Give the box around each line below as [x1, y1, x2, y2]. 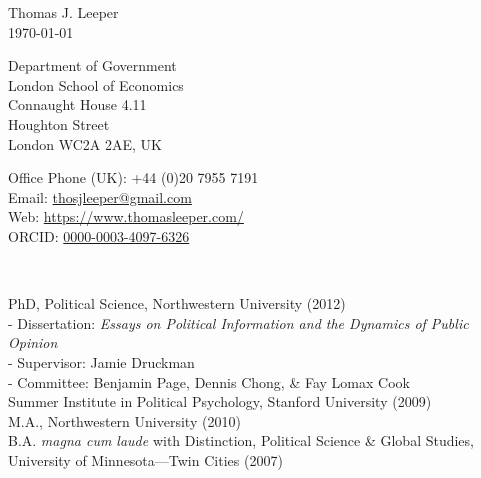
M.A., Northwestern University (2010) [8, 410, 241, 431]
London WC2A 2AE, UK [8, 133, 163, 154]
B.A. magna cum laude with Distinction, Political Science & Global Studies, [8, 430, 474, 451]
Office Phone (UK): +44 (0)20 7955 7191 [8, 167, 259, 188]
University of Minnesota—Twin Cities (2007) [8, 449, 283, 470]
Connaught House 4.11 [8, 94, 147, 115]
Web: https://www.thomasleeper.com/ [8, 206, 244, 227]
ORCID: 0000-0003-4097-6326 [8, 225, 190, 246]
